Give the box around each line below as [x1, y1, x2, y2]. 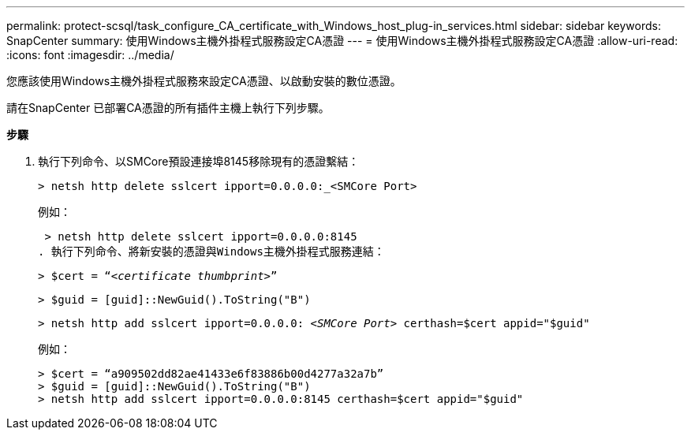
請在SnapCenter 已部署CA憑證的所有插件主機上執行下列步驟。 [6, 101, 330, 114]
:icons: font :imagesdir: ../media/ [6, 48, 174, 61]
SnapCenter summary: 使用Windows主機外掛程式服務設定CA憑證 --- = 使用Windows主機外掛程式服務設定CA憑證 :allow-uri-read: [6, 34, 678, 47]
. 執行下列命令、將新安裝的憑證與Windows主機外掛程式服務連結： [38, 245, 385, 258]
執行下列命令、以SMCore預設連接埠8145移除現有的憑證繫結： [38, 155, 360, 168]
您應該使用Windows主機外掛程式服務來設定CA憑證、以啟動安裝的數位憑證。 [6, 74, 402, 88]
